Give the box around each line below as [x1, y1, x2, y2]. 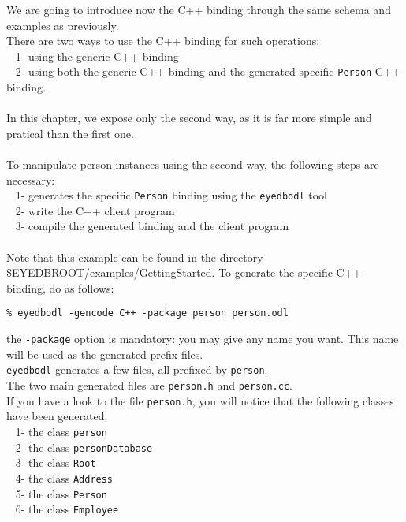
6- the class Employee [15, 501, 119, 517]
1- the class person [15, 423, 107, 439]
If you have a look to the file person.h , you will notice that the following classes [6, 392, 394, 408]
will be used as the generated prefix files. [6, 345, 203, 362]
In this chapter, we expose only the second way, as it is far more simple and [6, 110, 372, 126]
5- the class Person [15, 485, 107, 501]
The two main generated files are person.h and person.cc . [6, 376, 292, 393]
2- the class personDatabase [15, 438, 153, 455]
